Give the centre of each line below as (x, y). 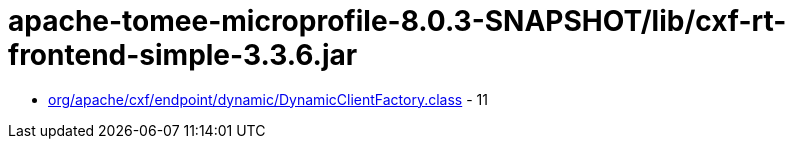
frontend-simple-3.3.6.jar (183, 55)
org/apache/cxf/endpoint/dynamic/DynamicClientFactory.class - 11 (268, 99)
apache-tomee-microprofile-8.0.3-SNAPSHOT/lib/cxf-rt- (397, 21)
